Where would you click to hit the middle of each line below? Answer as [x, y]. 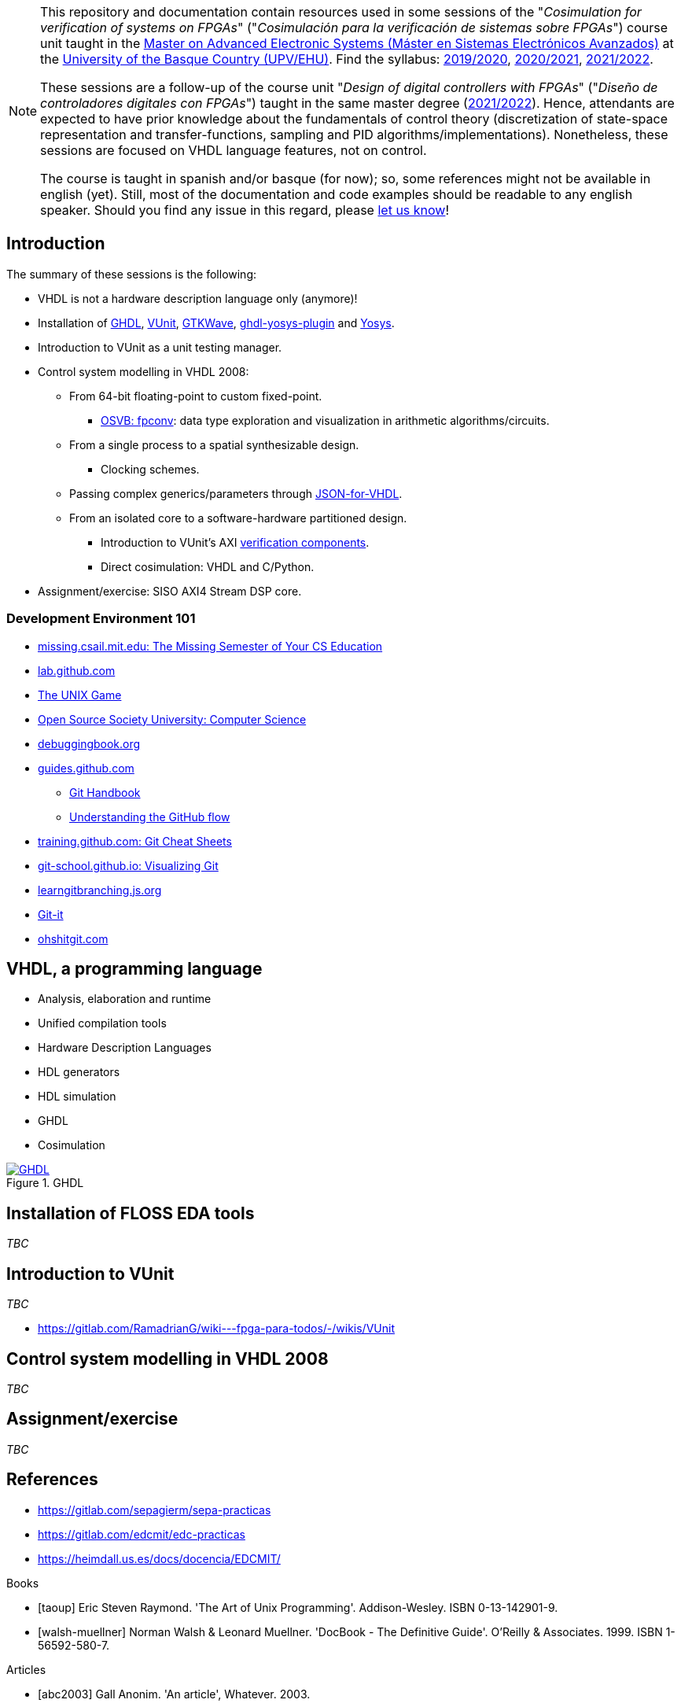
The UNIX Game [80, 695]
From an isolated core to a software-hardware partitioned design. [238, 518]
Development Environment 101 [101, 619]
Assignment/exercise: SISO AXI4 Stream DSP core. [170, 591]
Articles [26, 1669]
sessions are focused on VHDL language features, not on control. [234, 150]
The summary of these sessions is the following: [132, 274]
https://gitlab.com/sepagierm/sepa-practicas [155, 1510]
